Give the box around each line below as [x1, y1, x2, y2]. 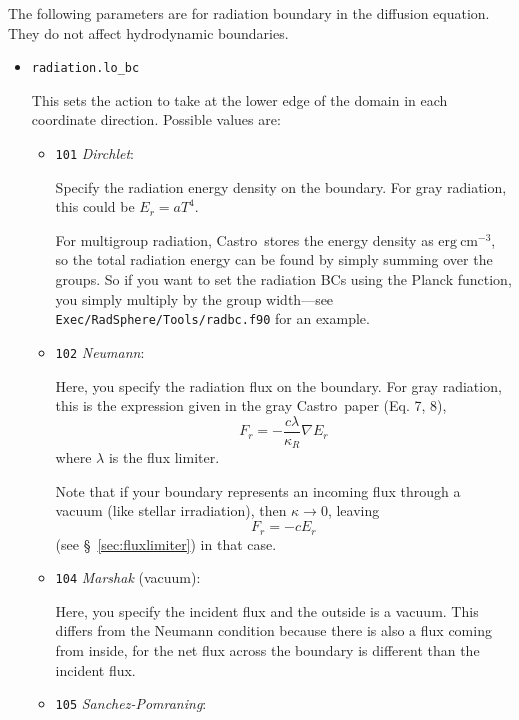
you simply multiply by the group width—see [55, 288, 334, 309]
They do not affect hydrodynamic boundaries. [8, 22, 289, 43]
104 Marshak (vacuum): [55, 567, 201, 588]
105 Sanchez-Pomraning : [55, 693, 207, 714]
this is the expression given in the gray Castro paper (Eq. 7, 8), [55, 395, 447, 416]
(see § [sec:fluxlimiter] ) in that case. [55, 533, 277, 554]
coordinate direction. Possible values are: [31, 109, 281, 130]
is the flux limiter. [108, 447, 220, 468]
